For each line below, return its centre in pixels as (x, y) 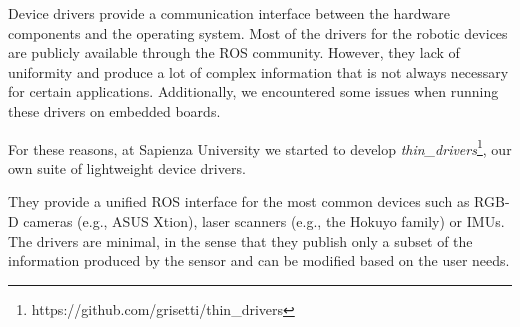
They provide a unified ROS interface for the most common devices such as (239, 201)
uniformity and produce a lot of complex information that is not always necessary (258, 71)
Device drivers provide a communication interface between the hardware (229, 13)
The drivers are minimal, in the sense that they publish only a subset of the (240, 240)
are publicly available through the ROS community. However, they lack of (234, 52)
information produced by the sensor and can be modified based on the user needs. (259, 260)
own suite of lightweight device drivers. (127, 167)
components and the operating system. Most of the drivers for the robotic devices (258, 32)
